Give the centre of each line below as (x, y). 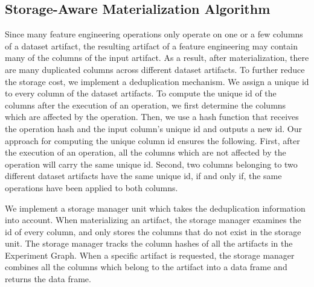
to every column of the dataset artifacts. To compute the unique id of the (141, 93)
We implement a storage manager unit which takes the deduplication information (155, 208)
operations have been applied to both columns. (91, 187)
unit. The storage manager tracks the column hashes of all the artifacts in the (149, 243)
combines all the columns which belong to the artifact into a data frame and (146, 267)
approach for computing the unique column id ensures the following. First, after (152, 140)
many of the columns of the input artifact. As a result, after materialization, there (157, 58)
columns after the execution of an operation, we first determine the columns (146, 105)
